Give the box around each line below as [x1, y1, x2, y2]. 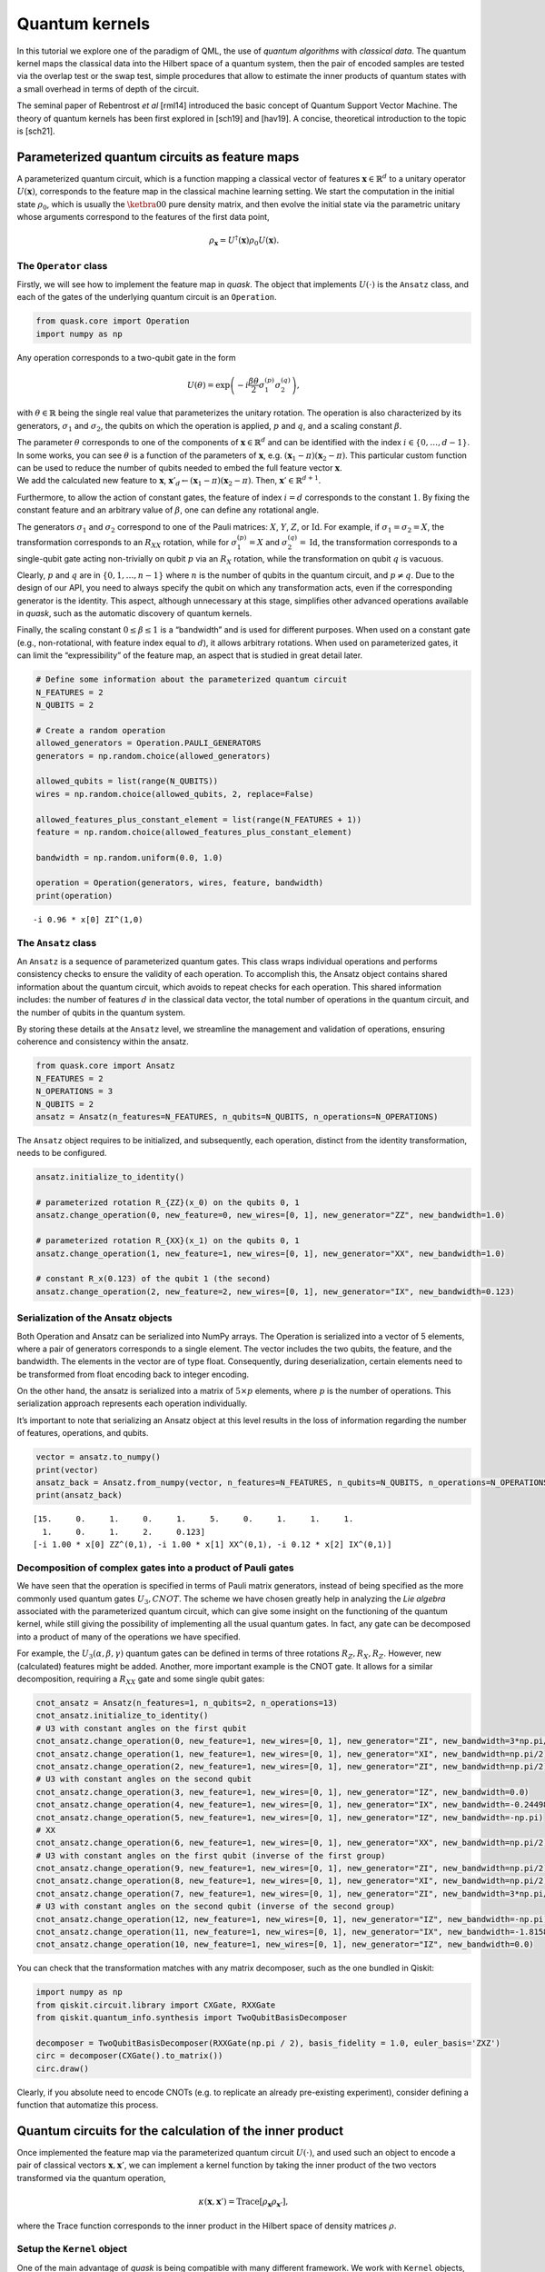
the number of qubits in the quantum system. [16, 1007, 185, 1018]
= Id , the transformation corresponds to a [299, 536, 458, 547]
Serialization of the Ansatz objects [16, 1311, 173, 1324]
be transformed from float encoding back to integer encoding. [16, 1369, 250, 1380]
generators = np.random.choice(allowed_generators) [35, 751, 272, 761]
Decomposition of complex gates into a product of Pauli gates [16, 1561, 294, 1574]
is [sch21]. [16, 125, 55, 136]
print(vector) [35, 1464, 99, 1475]
